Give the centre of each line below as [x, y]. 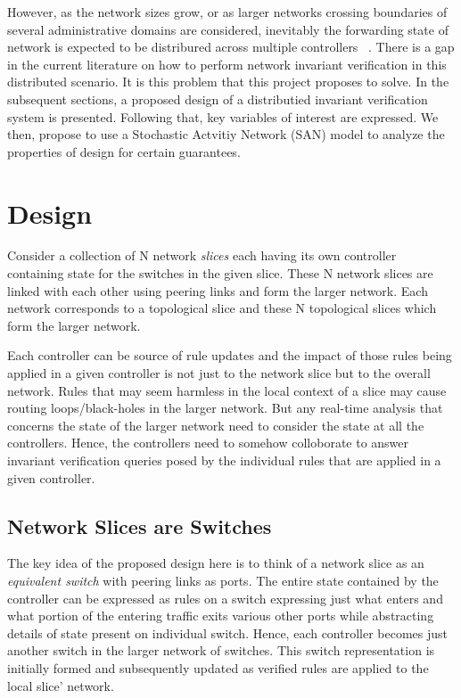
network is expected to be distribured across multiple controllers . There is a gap [231, 47]
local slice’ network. [61, 685]
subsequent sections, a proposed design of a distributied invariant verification [218, 99]
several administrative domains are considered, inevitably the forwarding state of [228, 29]
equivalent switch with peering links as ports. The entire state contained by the [223, 580]
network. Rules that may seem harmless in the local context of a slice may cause [227, 390]
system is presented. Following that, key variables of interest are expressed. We [223, 116]
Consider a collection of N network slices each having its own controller [202, 255]
